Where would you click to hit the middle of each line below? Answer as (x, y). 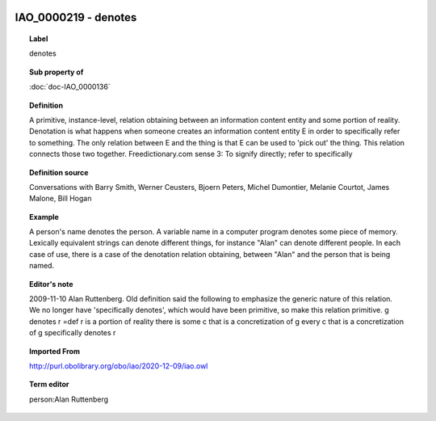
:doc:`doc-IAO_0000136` (70, 87)
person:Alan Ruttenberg (69, 399)
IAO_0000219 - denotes (76, 17)
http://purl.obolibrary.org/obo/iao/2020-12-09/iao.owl (119, 366)
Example (44, 217)
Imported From (55, 351)
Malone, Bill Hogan (61, 199)
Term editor (49, 385)
